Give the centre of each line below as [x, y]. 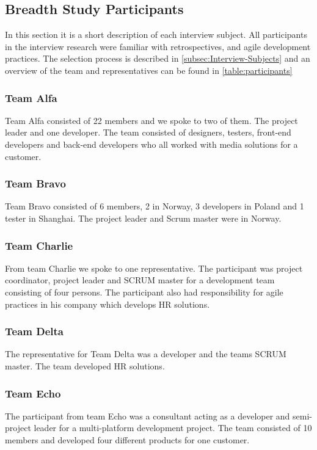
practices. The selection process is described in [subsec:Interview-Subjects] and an [158, 58]
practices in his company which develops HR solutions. [107, 304]
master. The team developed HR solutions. [85, 365]
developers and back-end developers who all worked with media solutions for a [151, 144]
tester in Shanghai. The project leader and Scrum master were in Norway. [143, 218]
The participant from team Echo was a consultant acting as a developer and [148, 416]
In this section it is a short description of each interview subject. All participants [156, 34]
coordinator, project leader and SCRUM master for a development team [140, 280]
